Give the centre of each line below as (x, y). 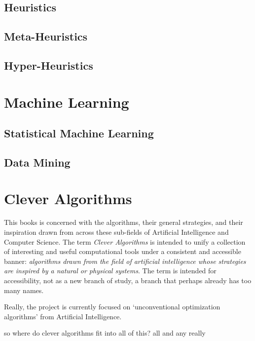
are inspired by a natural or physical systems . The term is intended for (110, 271)
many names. (24, 290)
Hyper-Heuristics (49, 65)
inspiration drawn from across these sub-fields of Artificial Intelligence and (116, 232)
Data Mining (37, 162)
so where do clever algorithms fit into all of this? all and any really (105, 333)
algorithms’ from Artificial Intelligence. (63, 316)
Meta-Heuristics (46, 36)
